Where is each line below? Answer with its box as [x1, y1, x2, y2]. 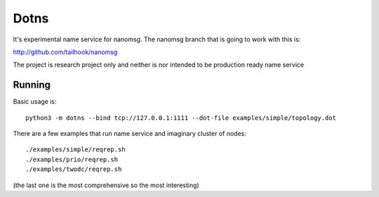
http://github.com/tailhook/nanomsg [13, 48, 118, 56]
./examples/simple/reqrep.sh [25, 146, 126, 154]
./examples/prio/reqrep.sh [25, 155, 119, 163]
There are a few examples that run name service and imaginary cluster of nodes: [13, 130, 247, 138]
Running [13, 79, 51, 91]
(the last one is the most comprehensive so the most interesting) [13, 181, 199, 189]
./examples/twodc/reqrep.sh [25, 165, 122, 173]
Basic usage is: [13, 97, 57, 106]
